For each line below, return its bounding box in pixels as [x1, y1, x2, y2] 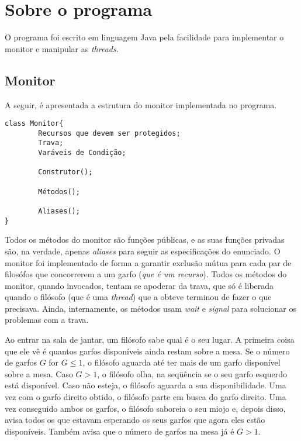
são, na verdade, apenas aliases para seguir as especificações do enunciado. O [5, 244, 281, 257]
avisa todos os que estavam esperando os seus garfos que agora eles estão [5, 414, 265, 426]
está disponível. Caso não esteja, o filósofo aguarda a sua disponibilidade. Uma [5, 379, 286, 391]
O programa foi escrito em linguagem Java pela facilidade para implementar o [5, 31, 284, 43]
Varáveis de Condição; [38, 149, 126, 157]
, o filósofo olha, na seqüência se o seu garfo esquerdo [97, 367, 288, 380]
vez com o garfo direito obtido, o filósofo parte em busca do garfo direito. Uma [5, 391, 286, 403]
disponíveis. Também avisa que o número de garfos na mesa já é [5, 425, 234, 437]
